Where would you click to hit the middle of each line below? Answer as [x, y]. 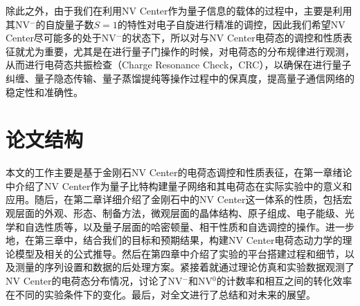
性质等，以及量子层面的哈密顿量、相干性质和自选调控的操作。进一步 [199, 226]
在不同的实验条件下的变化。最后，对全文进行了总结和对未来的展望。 [161, 294]
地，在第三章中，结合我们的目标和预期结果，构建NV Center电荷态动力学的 [174, 240]
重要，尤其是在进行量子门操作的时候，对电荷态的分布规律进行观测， [199, 51]
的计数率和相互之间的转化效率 [284, 281]
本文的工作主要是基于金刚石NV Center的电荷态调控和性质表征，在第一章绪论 [179, 172]
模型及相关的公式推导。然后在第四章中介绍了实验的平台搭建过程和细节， [180, 253]
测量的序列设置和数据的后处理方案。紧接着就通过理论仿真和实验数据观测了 [184, 267]
